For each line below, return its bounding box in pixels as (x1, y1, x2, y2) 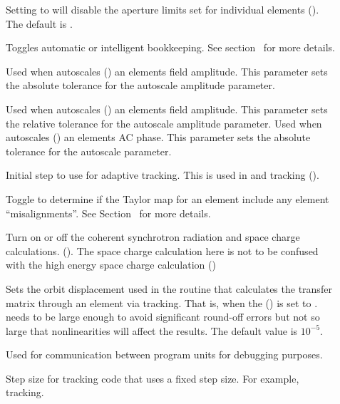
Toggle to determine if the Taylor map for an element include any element (6, 191, 329, 206)
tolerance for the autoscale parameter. (6, 143, 172, 158)
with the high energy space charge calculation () (6, 257, 216, 272)
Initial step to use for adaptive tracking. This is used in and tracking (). (6, 167, 319, 182)
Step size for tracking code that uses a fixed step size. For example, (6, 371, 299, 385)
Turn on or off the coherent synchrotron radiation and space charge (6, 229, 300, 244)
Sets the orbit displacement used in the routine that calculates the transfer (6, 281, 332, 296)
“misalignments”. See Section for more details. (6, 205, 211, 220)
